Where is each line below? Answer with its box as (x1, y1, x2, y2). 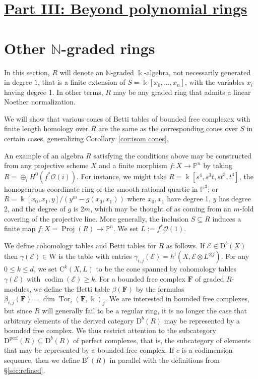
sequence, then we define (4, 354, 80, 365)
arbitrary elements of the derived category (4, 315, 134, 326)
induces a (212, 213, 241, 224)
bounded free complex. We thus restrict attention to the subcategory (4, 325, 216, 336)
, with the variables (185, 77, 244, 87)
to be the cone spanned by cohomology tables (96, 263, 236, 274)
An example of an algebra (4, 150, 84, 160)
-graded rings (61, 37, 155, 58)
